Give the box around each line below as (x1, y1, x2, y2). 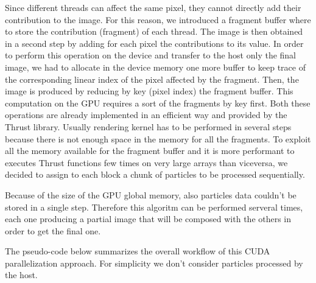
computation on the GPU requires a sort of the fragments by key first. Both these (5, 96, 311, 109)
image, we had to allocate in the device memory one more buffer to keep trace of (5, 60, 306, 73)
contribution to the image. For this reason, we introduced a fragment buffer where (5, 13, 311, 26)
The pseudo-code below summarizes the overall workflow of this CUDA (5, 245, 270, 257)
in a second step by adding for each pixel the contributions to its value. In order (5, 37, 304, 49)
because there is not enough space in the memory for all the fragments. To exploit (5, 132, 311, 145)
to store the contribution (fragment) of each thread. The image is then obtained (5, 25, 303, 38)
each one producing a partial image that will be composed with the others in (5, 212, 292, 225)
